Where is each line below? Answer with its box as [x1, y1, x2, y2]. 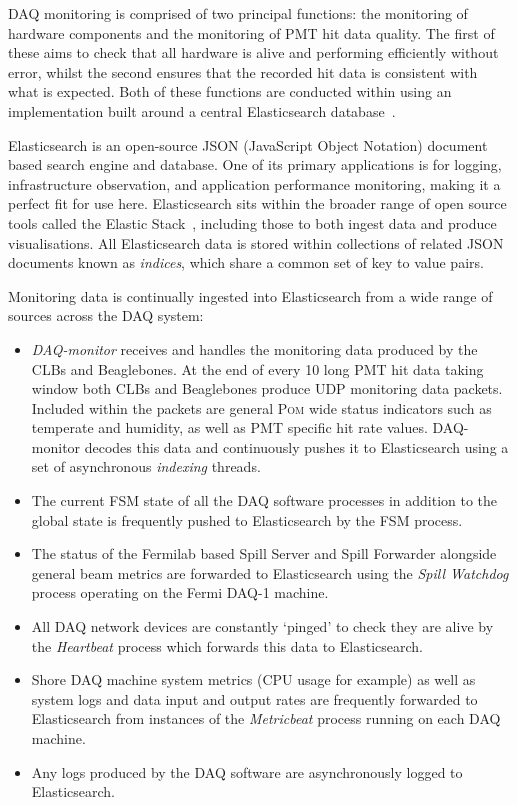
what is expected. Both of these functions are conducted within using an [8, 81, 452, 102]
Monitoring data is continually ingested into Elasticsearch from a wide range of [8, 285, 493, 306]
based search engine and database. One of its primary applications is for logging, [8, 154, 502, 175]
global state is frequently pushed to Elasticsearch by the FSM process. [31, 509, 463, 530]
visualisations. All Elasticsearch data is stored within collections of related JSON [8, 232, 504, 253]
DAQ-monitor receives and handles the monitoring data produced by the [31, 338, 478, 359]
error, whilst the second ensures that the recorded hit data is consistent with [8, 61, 478, 82]
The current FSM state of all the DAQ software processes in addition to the [31, 490, 498, 511]
